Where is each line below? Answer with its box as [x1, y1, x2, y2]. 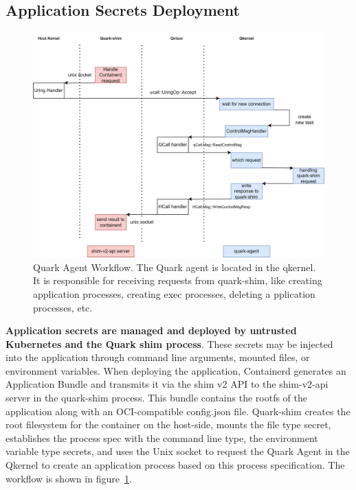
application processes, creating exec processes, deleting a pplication [33, 286, 315, 301]
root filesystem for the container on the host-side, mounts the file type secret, [5, 417, 331, 432]
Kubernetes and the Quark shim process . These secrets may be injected [5, 336, 333, 351]
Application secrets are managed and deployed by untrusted [5, 323, 297, 338]
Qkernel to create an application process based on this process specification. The [5, 458, 345, 472]
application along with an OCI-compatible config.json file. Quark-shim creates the [5, 404, 351, 418]
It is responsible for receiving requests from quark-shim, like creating [33, 273, 322, 288]
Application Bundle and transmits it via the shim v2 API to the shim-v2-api [5, 377, 329, 391]
